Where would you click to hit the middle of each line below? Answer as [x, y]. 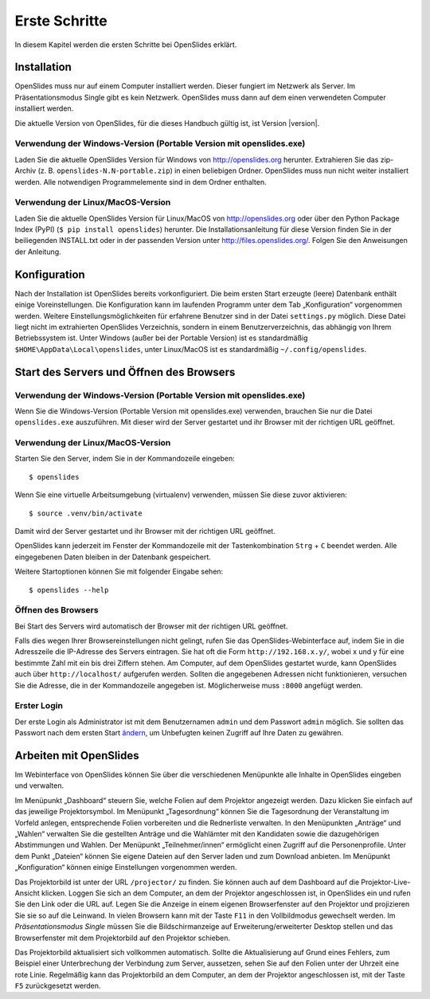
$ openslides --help [69, 590]
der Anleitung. [38, 252]
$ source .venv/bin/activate [86, 513]
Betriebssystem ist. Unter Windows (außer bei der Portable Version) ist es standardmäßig [161, 338]
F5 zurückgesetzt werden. [58, 986]
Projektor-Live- [386, 882]
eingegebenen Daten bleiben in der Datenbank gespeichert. [113, 557]
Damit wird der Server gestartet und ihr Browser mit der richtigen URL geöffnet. [145, 531]
